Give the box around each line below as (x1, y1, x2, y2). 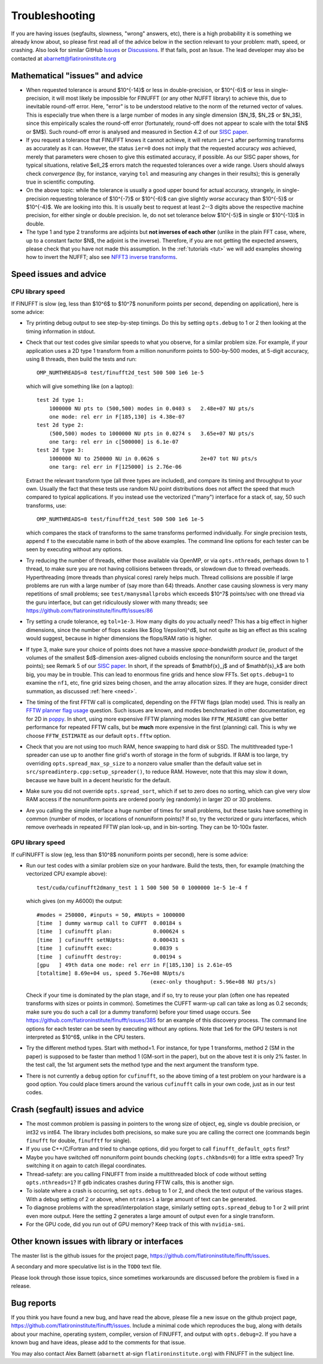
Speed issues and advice (11, 269, 107, 279)
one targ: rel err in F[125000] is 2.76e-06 (48, 463, 182, 471)
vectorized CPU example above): (26, 870, 108, 877)
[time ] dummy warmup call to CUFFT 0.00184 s (36, 920, 182, 926)
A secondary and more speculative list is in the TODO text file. (11, 1263, 161, 1270)
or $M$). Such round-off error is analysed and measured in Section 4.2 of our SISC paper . (26, 128, 249, 135)
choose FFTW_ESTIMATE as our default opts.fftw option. (26, 732, 171, 739)
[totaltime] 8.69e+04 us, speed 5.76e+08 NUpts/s (36, 970, 185, 977)
